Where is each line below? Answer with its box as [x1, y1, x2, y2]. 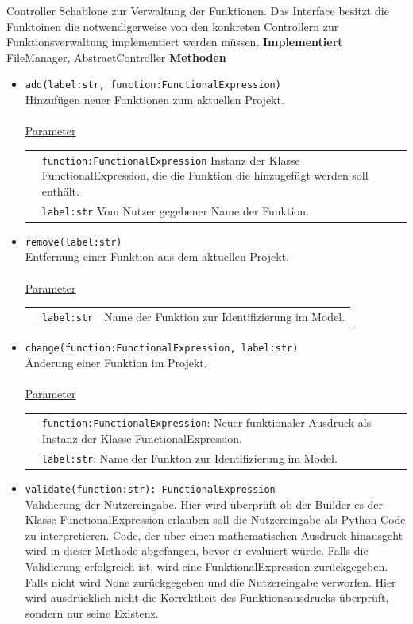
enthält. [41, 182, 79, 199]
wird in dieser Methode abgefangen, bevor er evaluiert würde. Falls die [25, 542, 369, 559]
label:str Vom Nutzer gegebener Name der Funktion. [41, 202, 309, 219]
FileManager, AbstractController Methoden [6, 48, 226, 65]
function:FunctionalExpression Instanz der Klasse [41, 151, 300, 168]
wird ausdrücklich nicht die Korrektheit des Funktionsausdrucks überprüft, [25, 589, 389, 606]
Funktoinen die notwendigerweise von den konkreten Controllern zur [6, 17, 339, 34]
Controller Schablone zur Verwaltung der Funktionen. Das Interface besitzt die [6, 2, 389, 18]
